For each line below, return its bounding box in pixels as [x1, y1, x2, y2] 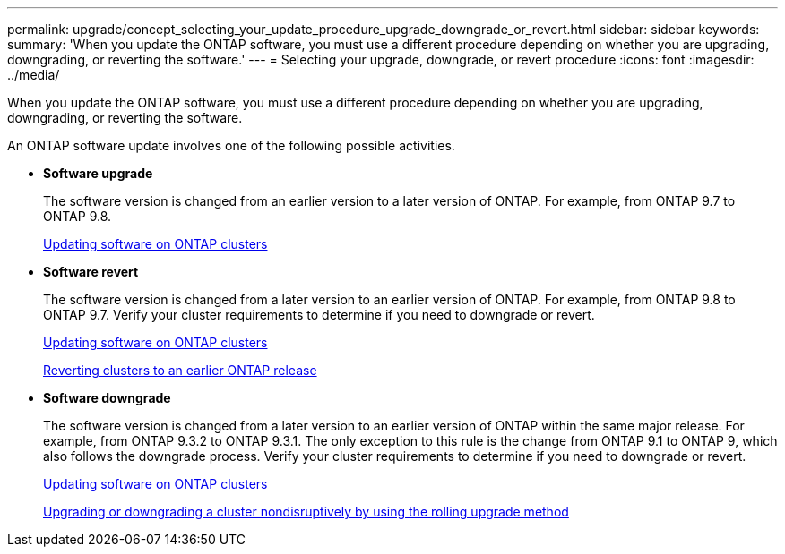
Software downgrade [43, 390, 171, 405]
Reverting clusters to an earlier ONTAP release [43, 362, 317, 378]
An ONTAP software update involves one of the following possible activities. [7, 138, 455, 153]
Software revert [43, 264, 139, 279]
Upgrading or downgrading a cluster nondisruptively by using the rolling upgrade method [43, 504, 569, 519]
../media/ [7, 67, 60, 82]
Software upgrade [43, 166, 153, 181]
